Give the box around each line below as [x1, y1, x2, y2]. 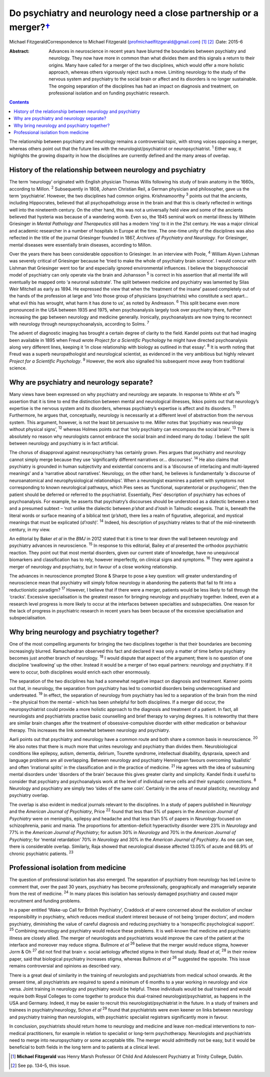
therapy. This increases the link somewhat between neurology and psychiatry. [9, 727, 170, 733]
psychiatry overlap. [9, 792, 49, 798]
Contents [9, 99, 29, 105]
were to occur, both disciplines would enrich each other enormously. [9, 669, 151, 675]
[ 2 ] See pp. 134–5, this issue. [10, 1062, 70, 1068]
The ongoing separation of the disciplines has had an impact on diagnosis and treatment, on [48, 83, 239, 89]
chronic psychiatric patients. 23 [9, 849, 73, 856]
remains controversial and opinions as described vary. [9, 963, 121, 969]
